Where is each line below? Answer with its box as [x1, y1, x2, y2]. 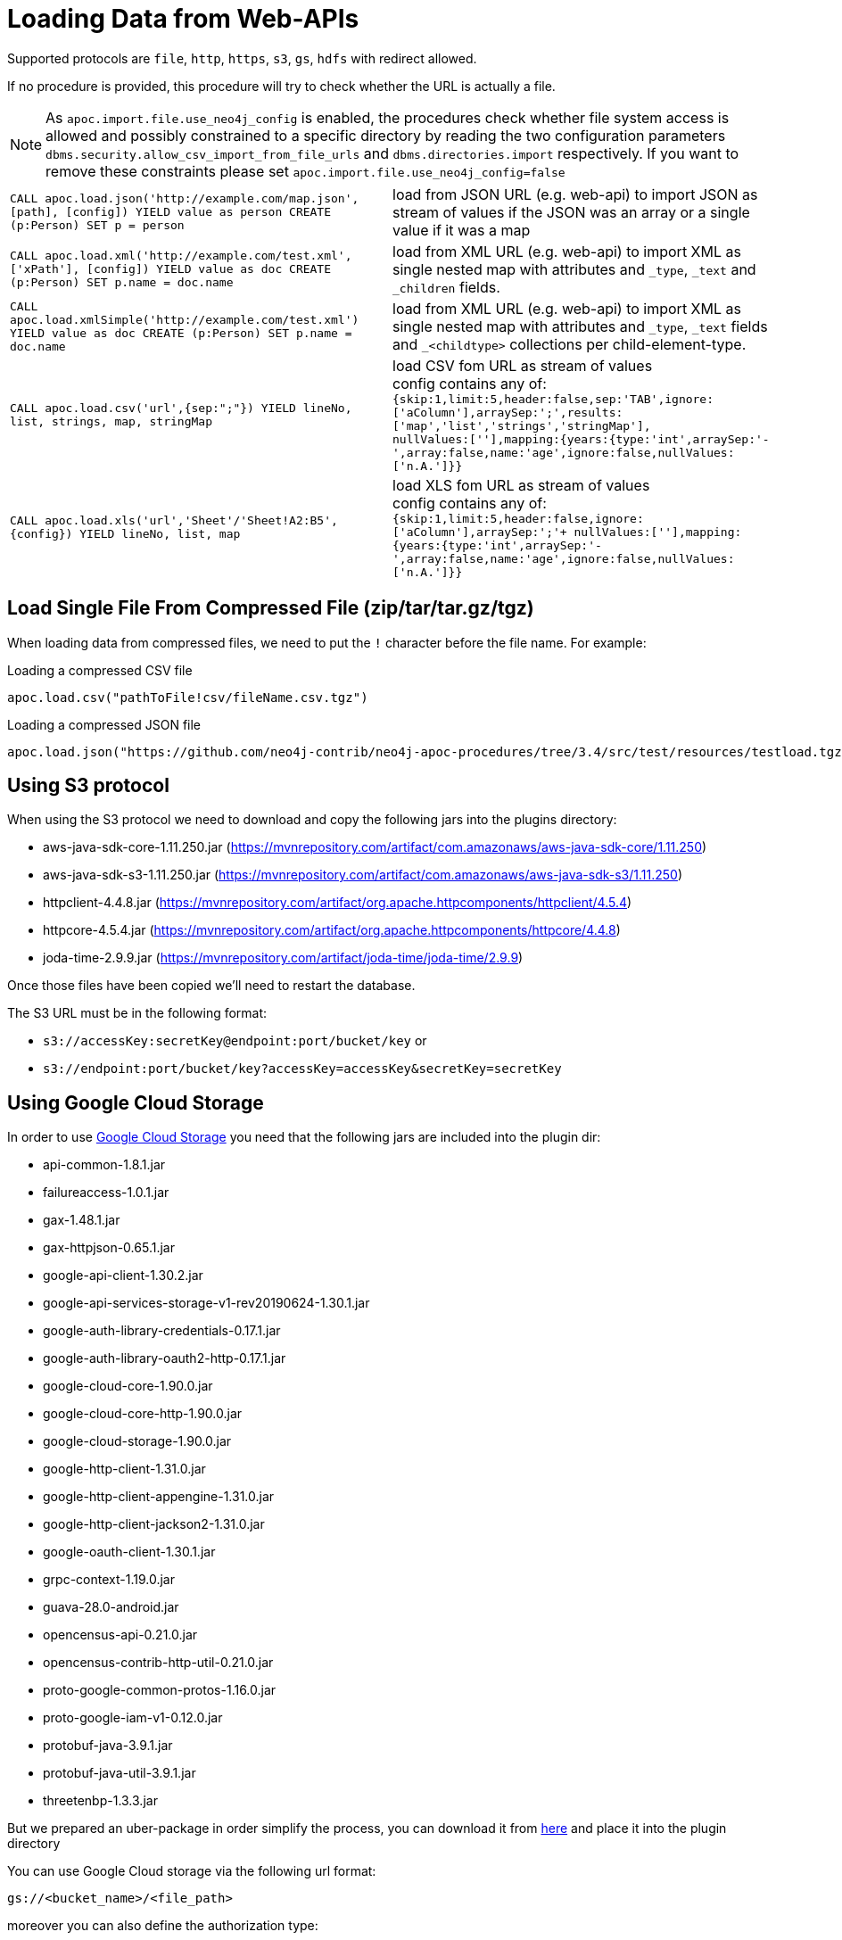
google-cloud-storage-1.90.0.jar [43, 1433, 232, 1449]
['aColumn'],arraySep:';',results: [392, 405, 623, 419]
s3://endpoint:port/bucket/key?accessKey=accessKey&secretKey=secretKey [43, 1061, 562, 1077]
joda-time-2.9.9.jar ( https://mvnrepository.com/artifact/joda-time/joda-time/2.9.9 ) [43, 950, 524, 966]
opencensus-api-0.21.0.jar [43, 1627, 198, 1643]
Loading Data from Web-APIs [7, 4, 359, 34]
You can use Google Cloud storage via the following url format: [7, 1863, 376, 1879]
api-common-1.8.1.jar [43, 1157, 166, 1173]
